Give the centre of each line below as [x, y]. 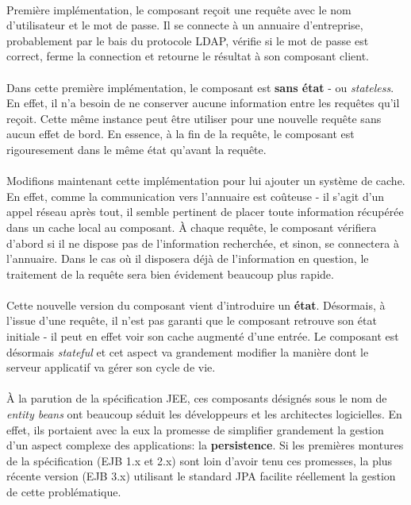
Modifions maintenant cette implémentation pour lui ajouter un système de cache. [206, 181]
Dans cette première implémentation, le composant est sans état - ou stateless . [200, 87]
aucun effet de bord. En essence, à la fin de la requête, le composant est [181, 134]
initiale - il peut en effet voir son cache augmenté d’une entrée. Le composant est [203, 336]
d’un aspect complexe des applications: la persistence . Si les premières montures [205, 445]
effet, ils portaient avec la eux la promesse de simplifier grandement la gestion [195, 429]
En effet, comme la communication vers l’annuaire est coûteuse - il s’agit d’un [196, 196]
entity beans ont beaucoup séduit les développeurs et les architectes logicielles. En [204, 414]
